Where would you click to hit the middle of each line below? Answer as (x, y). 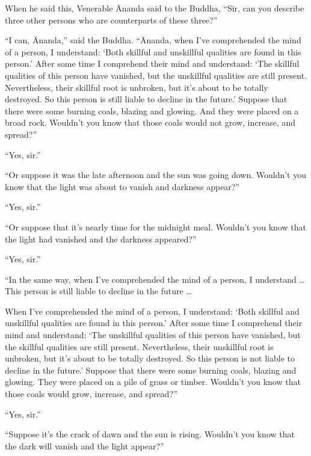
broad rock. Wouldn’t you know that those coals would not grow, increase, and (150, 122)
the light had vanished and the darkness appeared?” (101, 239)
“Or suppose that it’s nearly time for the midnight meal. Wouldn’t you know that (155, 226)
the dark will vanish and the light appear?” (85, 445)
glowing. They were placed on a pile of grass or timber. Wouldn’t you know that (153, 382)
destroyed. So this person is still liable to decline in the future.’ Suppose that (146, 99)
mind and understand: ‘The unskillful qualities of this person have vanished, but (153, 335)
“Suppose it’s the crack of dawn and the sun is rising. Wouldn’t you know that (150, 434)
